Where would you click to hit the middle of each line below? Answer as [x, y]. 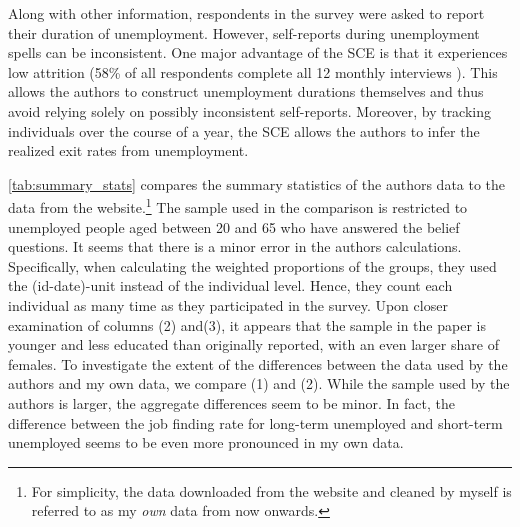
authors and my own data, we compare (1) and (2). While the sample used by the [259, 383]
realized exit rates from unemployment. [128, 150]
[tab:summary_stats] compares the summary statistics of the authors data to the [257, 183]
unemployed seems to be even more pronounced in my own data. [206, 442]
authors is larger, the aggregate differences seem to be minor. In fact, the [231, 402]
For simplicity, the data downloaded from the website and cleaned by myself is [271, 490]
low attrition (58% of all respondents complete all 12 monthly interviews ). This [253, 71]
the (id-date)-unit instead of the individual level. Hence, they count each [230, 285]
